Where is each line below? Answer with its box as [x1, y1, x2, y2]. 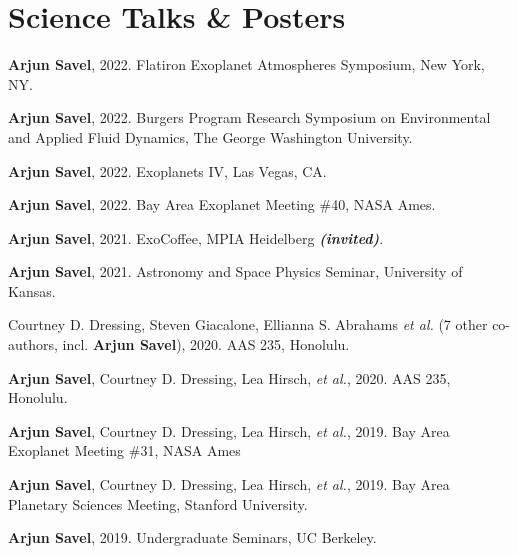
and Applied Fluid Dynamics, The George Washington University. [8, 126, 413, 147]
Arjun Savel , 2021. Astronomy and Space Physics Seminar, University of [8, 261, 463, 282]
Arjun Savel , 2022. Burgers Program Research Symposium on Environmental [8, 107, 491, 128]
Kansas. [8, 280, 56, 301]
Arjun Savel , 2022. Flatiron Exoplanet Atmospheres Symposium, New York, [8, 54, 485, 75]
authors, [8, 334, 58, 355]
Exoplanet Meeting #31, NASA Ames [8, 440, 241, 461]
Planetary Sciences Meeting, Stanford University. [8, 493, 308, 514]
